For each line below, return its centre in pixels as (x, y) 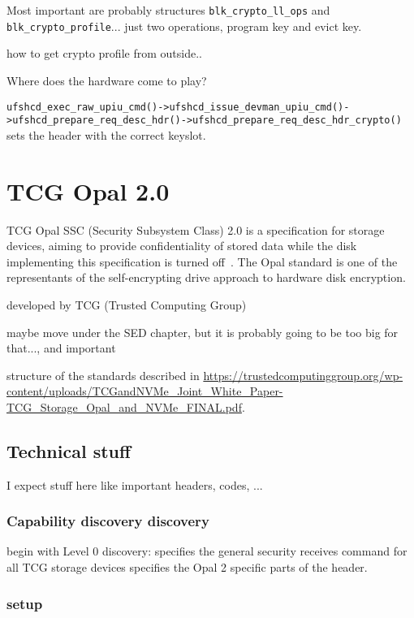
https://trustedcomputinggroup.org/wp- (303, 375)
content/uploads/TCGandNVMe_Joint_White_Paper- (145, 391)
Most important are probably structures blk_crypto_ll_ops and (168, 10)
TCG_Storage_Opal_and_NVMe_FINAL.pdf (124, 406)
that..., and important (61, 348)
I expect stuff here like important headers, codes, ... (135, 484)
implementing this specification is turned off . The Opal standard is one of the (202, 261)
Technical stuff (69, 450)
